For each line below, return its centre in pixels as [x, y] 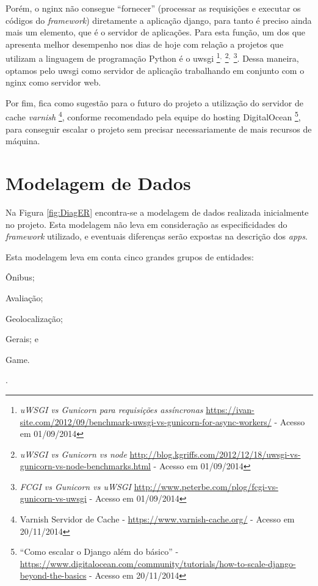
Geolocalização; [34, 318]
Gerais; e [22, 339]
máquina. [23, 141]
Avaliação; [24, 297]
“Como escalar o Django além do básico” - [99, 551]
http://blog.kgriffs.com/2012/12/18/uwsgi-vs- [215, 454]
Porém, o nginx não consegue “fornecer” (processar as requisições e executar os [153, 8]
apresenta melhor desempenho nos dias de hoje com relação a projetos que [145, 44]
